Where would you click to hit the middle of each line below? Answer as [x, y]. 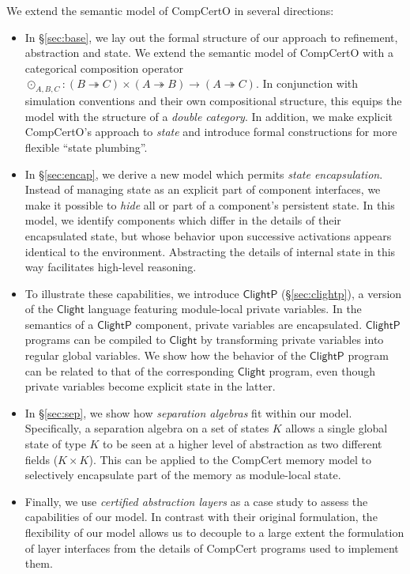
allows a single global [337, 428]
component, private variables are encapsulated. [249, 324]
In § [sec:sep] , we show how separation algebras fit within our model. [188, 412]
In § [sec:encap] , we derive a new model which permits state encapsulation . [204, 174]
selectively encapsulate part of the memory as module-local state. [183, 475]
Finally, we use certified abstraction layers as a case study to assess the [196, 501]
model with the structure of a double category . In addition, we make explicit [209, 116]
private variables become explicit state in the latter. [150, 386]
